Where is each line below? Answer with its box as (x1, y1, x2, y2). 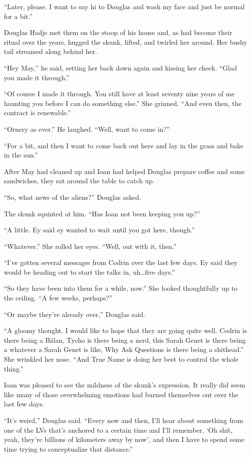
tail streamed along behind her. (4, 46, 97, 56)
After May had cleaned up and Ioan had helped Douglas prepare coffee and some (4, 166, 245, 176)
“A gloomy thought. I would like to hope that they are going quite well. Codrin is (4, 325, 247, 335)
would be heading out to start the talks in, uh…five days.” (4, 266, 175, 277)
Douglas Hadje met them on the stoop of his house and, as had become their (4, 27, 233, 37)
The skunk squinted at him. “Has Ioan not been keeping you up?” (4, 208, 200, 218)
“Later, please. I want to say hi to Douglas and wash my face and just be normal (4, 1, 245, 11)
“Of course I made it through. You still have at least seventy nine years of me (4, 88, 234, 99)
